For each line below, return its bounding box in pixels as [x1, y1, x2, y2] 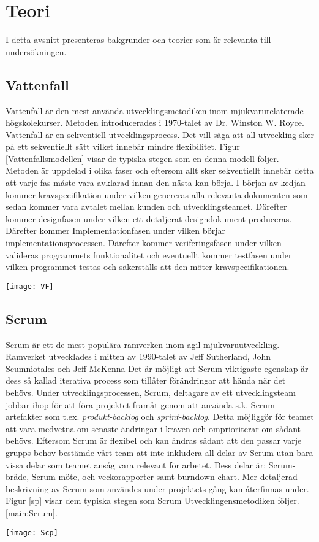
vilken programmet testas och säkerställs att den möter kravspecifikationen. [6, 260, 290, 273]
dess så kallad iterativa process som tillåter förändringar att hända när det [6, 374, 286, 387]
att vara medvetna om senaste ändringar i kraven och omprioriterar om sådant [6, 422, 301, 435]
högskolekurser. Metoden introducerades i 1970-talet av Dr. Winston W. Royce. [6, 116, 304, 129]
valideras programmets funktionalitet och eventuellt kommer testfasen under [6, 248, 292, 261]
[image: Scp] [6, 528, 58, 537]
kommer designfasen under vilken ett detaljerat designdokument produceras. [6, 212, 292, 225]
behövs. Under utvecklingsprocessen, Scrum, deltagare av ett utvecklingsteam [6, 386, 296, 399]
